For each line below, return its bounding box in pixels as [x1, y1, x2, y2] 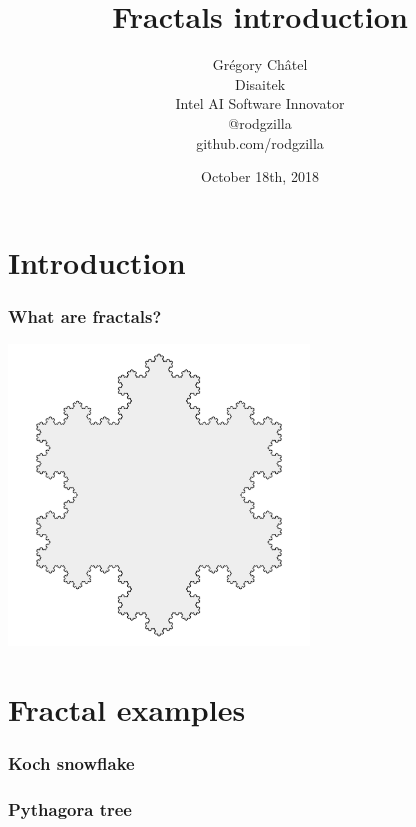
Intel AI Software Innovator [175, 93, 345, 114]
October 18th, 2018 [201, 166, 319, 187]
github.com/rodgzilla [196, 132, 324, 153]
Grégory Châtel [212, 54, 308, 75]
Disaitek [234, 73, 286, 94]
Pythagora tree [8, 797, 132, 822]
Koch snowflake [8, 751, 135, 776]
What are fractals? [8, 303, 162, 328]
